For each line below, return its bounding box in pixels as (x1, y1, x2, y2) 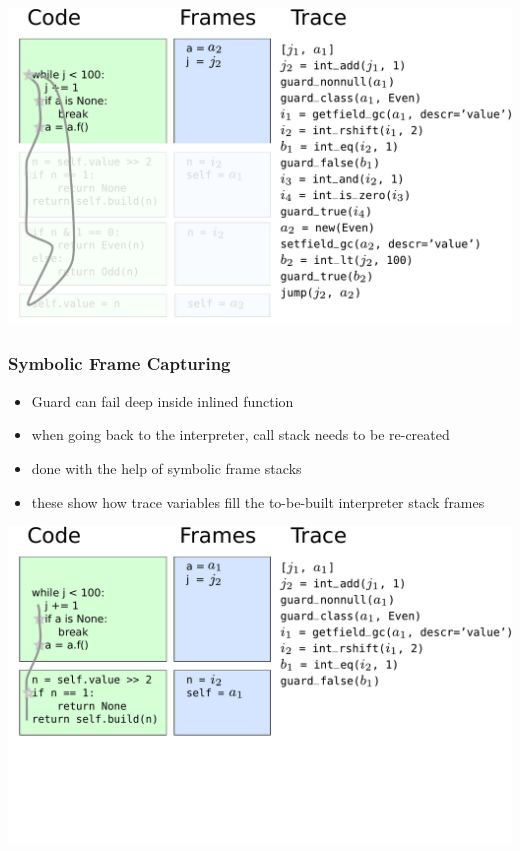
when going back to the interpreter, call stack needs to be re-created (31, 424, 450, 445)
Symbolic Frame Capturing (8, 351, 231, 376)
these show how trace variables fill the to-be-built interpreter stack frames (31, 491, 485, 512)
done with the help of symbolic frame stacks (31, 457, 302, 478)
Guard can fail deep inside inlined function (31, 390, 294, 411)
